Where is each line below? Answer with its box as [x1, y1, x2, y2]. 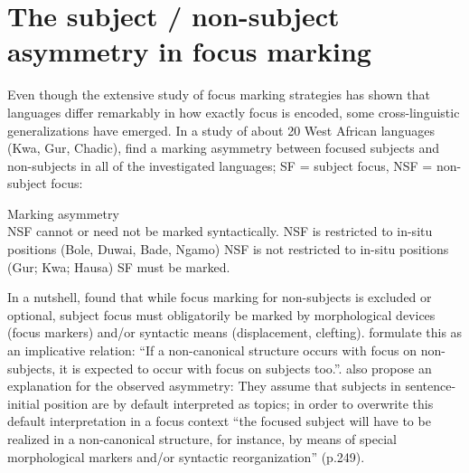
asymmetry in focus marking [7, 33, 371, 70]
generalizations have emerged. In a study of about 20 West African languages [7, 120, 435, 139]
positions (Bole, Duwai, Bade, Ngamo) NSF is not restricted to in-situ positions [7, 240, 449, 259]
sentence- [405, 376, 456, 395]
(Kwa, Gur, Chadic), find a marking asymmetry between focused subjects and [7, 138, 440, 157]
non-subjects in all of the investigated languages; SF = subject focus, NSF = [7, 156, 433, 175]
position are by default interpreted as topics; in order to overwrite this [43, 393, 434, 412]
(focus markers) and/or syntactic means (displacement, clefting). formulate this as [7, 323, 463, 342]
